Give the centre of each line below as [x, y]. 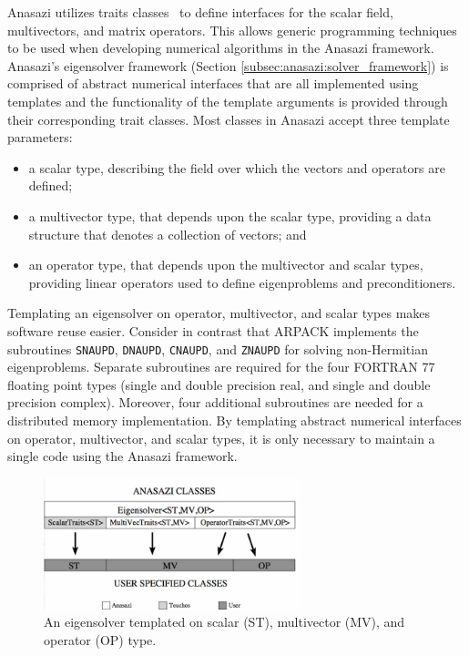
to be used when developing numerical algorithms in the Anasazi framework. [221, 48]
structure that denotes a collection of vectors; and [168, 234]
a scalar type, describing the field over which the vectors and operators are [237, 167]
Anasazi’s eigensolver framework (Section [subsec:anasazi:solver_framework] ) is [228, 65]
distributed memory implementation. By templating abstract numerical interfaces [234, 420]
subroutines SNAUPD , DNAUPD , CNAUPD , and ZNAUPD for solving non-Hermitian [218, 348]
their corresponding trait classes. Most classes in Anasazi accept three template [229, 119]
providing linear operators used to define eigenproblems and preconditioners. [242, 282]
